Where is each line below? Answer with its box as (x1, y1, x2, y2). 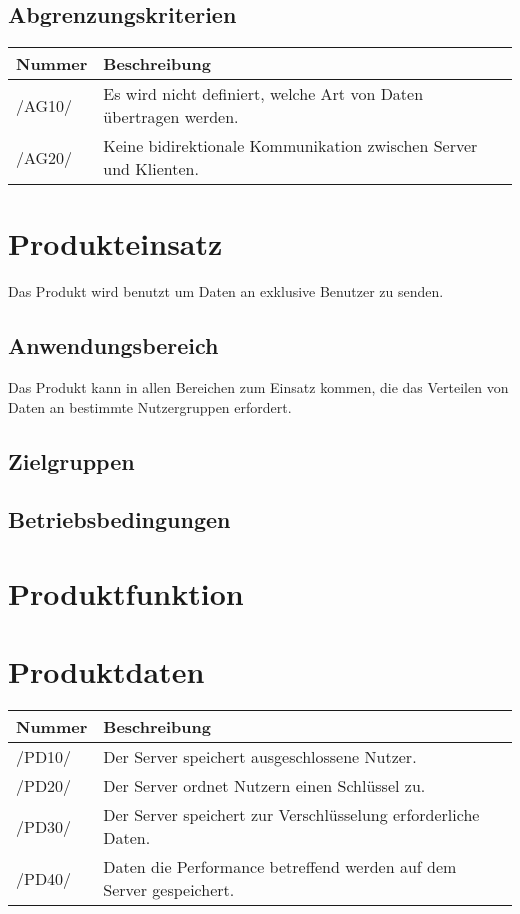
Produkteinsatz (8, 223, 223, 264)
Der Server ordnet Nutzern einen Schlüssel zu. (103, 774, 426, 798)
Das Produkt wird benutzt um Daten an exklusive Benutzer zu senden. (8, 281, 444, 302)
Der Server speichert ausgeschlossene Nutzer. (103, 745, 417, 769)
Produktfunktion (8, 573, 244, 614)
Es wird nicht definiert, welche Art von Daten (103, 82, 424, 106)
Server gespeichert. (103, 878, 235, 902)
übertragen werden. (103, 105, 239, 129)
